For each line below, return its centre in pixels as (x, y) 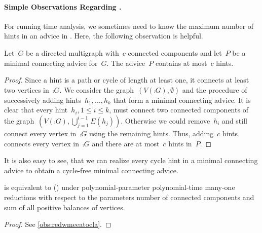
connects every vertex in (42, 143)
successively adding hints (43, 100)
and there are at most (126, 143)
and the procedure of (215, 89)
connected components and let (175, 52)
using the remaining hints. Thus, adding (151, 133)
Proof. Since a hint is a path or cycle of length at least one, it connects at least (127, 80)
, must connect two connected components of (179, 110)
